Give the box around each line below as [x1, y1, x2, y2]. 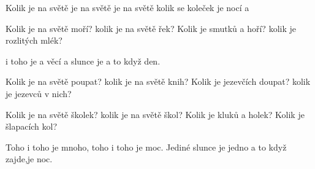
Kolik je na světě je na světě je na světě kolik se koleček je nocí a [6, 1, 249, 14]
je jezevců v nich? [6, 87, 72, 100]
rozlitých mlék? [6, 34, 63, 47]
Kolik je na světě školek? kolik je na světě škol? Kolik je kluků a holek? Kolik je [6, 108, 305, 120]
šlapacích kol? [6, 120, 58, 133]
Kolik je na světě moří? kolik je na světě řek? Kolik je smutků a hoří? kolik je [6, 22, 296, 34]
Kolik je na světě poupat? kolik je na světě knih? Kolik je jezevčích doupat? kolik [6, 75, 311, 88]
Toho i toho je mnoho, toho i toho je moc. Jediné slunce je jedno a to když [6, 140, 287, 153]
